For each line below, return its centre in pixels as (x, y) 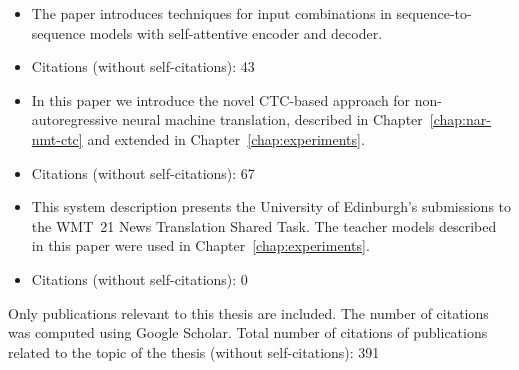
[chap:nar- (460, 119)
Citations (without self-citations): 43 (143, 66)
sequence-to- (434, 13)
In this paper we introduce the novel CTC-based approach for (221, 99)
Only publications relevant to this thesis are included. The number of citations (248, 312)
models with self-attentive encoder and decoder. (236, 32)
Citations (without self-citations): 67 (143, 172)
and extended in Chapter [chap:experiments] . (226, 138)
